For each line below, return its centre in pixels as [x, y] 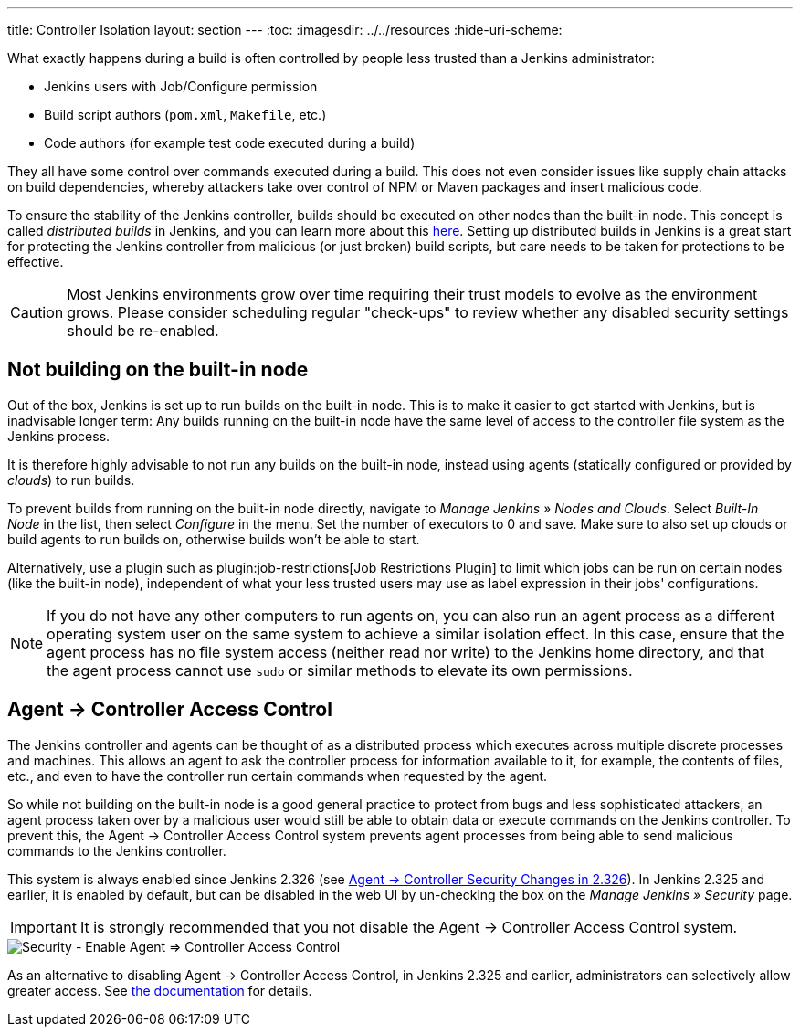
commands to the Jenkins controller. [117, 850]
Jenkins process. [59, 436]
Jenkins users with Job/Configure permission [181, 86]
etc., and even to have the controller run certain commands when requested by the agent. [278, 775]
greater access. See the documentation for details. [160, 990]
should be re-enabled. [143, 331]
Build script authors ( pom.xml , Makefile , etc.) [185, 115]
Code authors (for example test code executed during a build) [230, 143]
